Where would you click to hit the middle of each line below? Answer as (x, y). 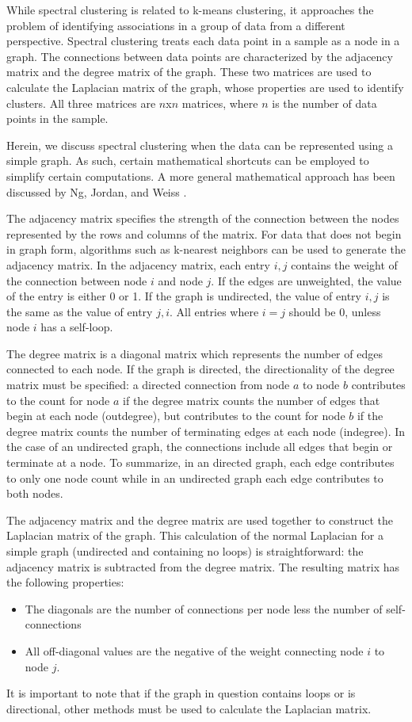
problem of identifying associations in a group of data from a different (176, 25)
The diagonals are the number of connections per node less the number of (204, 608)
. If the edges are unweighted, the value (306, 280)
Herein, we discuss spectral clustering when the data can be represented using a (200, 145)
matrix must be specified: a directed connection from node (148, 385)
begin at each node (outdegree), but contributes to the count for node (176, 416)
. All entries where (214, 311)
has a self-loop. (77, 327)
